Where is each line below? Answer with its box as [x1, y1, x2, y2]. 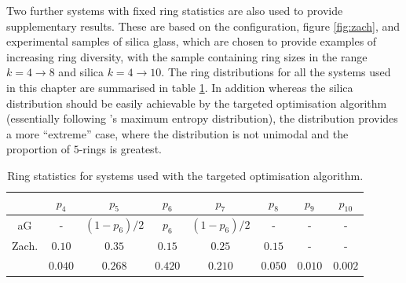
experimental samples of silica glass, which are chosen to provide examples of [6, 33, 377, 50]
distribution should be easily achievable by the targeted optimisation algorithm [6, 94, 387, 111]
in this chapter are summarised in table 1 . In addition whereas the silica [6, 79, 353, 95]
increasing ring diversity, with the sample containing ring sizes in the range [6, 48, 368, 64]
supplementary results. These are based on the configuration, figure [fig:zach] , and [6, 17, 401, 34]
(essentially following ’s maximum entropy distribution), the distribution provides [6, 110, 398, 127]
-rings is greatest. [79, 141, 162, 157]
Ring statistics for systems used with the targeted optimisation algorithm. [7, 167, 364, 183]
